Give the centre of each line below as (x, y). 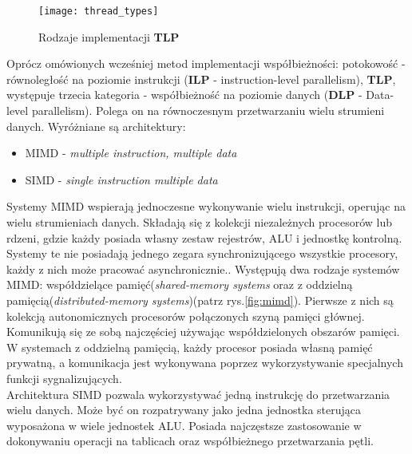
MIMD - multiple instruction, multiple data (131, 153)
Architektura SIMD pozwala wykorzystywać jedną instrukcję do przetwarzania (198, 394)
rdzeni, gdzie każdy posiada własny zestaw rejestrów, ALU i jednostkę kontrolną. (204, 237)
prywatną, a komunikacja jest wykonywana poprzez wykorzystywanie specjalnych (205, 363)
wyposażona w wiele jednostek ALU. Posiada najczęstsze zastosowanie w (184, 425)
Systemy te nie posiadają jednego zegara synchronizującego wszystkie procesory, (202, 253)
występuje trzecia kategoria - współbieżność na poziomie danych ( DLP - (184, 95)
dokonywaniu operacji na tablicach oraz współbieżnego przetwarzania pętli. (190, 441)
